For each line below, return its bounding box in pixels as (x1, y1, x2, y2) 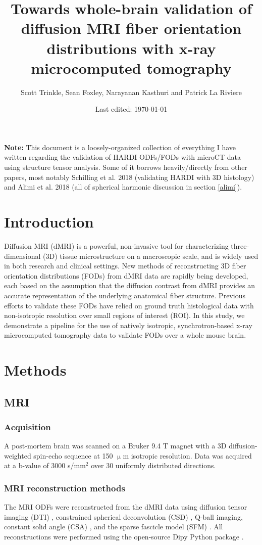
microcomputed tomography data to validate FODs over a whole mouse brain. (4, 330, 246, 340)
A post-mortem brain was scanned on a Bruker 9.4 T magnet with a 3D (4, 440, 227, 451)
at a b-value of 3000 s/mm (4, 460, 86, 471)
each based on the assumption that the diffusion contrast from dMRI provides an (4, 280, 255, 291)
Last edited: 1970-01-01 (95, 104, 168, 114)
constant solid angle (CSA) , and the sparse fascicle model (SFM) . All (4, 521, 223, 532)
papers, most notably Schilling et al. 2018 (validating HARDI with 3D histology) (4, 171, 254, 182)
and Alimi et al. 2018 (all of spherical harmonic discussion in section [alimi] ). (4, 181, 242, 192)
